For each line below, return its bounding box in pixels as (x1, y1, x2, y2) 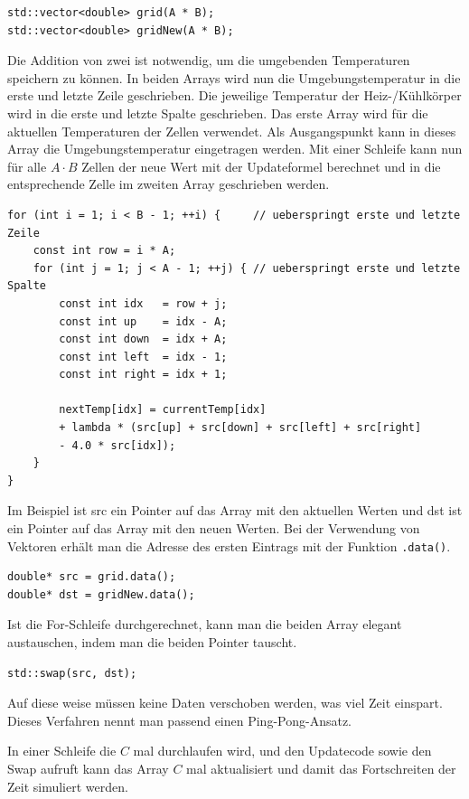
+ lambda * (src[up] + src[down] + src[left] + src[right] (59, 421, 422, 435)
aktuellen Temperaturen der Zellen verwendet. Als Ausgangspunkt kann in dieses (7, 121, 456, 140)
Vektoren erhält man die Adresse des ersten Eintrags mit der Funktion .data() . (7, 536, 451, 555)
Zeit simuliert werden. (7, 776, 128, 795)
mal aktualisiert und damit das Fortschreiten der (186, 759, 456, 778)
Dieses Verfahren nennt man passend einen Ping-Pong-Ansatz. (7, 710, 352, 729)
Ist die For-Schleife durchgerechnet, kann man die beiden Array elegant (7, 615, 402, 634)
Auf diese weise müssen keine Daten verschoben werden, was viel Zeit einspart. (7, 693, 443, 712)
